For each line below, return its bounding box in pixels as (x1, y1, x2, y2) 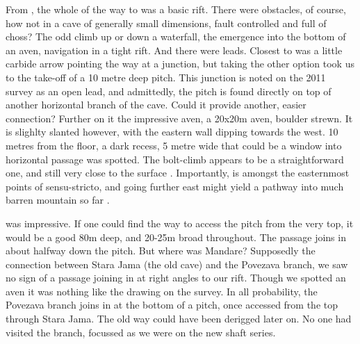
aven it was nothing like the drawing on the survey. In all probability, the (6, 284, 318, 298)
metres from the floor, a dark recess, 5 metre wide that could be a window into (6, 138, 342, 152)
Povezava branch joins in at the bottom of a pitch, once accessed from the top (6, 297, 338, 312)
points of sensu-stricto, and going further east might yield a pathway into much (6, 179, 344, 193)
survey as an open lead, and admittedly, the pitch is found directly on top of (6, 83, 332, 98)
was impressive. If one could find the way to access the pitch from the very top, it (6, 215, 354, 230)
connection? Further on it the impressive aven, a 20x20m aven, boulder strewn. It (6, 110, 353, 125)
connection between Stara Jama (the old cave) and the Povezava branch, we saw (6, 256, 348, 271)
